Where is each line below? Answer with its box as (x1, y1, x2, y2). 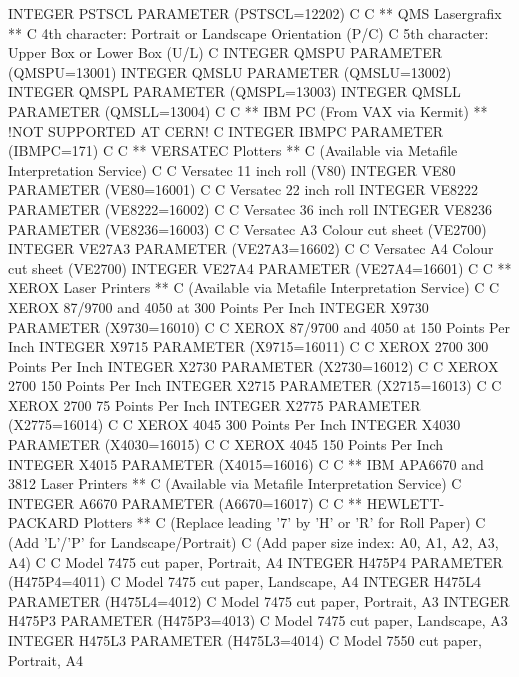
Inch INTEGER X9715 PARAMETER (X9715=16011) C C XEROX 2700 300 (8, 336, 489, 357)
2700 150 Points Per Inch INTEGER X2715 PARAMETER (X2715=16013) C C (8, 375, 502, 396)
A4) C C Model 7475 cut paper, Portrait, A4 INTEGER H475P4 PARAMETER (8, 551, 503, 572)
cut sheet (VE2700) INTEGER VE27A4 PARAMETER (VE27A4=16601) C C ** (8, 257, 512, 278)
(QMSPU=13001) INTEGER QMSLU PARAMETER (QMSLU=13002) (8, 61, 452, 82)
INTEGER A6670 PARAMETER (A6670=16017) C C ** (8, 492, 362, 513)
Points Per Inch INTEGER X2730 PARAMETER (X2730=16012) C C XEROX (8, 355, 499, 376)
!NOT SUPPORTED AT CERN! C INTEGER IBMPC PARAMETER (8, 120, 444, 141)
